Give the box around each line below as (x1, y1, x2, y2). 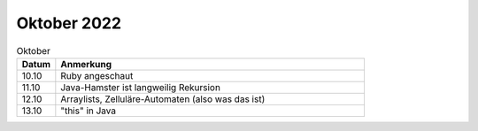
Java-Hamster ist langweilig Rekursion (60, 81, 221, 93)
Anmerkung (60, 58, 112, 70)
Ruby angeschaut (60, 69, 134, 81)
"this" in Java (60, 104, 117, 117)
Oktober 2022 (16, 13, 122, 33)
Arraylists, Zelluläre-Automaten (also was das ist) (60, 93, 266, 105)
